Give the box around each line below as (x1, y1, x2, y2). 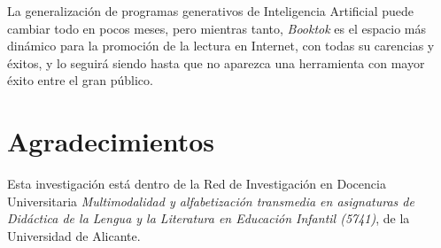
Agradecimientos (7, 123, 215, 159)
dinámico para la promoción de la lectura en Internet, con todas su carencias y (7, 36, 435, 55)
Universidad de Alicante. (7, 226, 141, 244)
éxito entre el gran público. (7, 71, 153, 89)
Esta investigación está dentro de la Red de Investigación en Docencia (7, 174, 386, 193)
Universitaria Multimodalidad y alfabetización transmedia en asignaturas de (7, 191, 414, 210)
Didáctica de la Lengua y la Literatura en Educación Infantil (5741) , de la (7, 209, 410, 228)
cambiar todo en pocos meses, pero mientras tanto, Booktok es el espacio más (7, 19, 426, 37)
